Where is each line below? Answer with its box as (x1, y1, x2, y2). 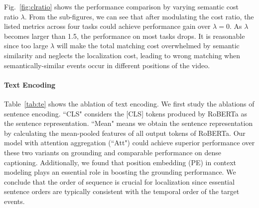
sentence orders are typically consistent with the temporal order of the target (4, 186, 240, 197)
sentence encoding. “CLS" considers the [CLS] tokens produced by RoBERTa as (4, 108, 247, 118)
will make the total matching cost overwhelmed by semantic (56, 40, 240, 51)
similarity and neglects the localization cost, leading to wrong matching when (4, 50, 240, 60)
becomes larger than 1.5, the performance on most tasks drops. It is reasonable (4, 30, 245, 41)
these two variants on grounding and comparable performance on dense (4, 147, 221, 157)
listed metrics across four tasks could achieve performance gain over (4, 21, 211, 31)
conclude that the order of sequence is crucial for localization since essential (4, 176, 235, 187)
